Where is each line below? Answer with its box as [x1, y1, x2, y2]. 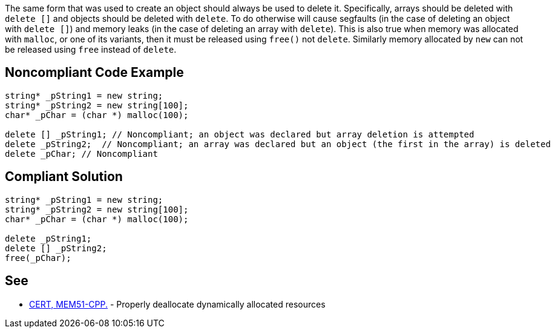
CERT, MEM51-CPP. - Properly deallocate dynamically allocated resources [29, 298, 326, 309]
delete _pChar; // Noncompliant [5, 148, 158, 159]
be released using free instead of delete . [5, 44, 177, 54]
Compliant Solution [5, 169, 123, 185]
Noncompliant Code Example [5, 65, 184, 81]
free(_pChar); [5, 252, 71, 263]
